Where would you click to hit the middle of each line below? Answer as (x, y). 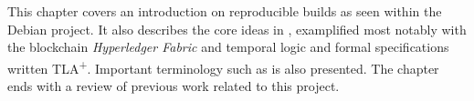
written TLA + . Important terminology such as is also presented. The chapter (223, 66)
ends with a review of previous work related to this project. (174, 86)
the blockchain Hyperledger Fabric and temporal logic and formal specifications (228, 47)
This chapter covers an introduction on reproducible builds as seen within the (225, 11)
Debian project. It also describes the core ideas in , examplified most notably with (237, 29)
